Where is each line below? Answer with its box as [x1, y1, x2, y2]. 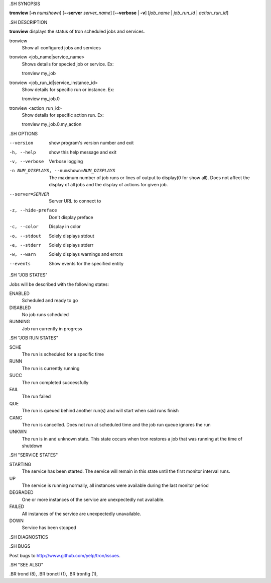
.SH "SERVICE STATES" [9, 452, 58, 458]
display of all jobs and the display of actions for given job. [49, 182, 168, 188]
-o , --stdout [9, 233, 42, 239]
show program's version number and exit [49, 140, 134, 146]
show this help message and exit [49, 149, 116, 155]
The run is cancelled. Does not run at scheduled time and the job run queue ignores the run [22, 421, 211, 427]
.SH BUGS [9, 543, 31, 549]
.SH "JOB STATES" [9, 272, 48, 278]
